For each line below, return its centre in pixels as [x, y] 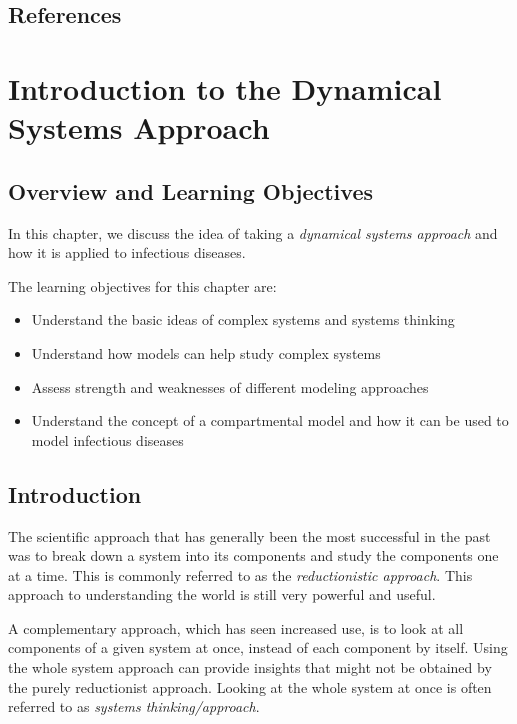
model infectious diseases [107, 439]
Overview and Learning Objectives [190, 190]
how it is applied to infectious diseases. [127, 252]
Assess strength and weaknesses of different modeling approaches [230, 386]
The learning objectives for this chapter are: [142, 285]
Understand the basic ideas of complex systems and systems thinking [243, 319]
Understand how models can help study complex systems [206, 352]
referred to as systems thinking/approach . [134, 706]
